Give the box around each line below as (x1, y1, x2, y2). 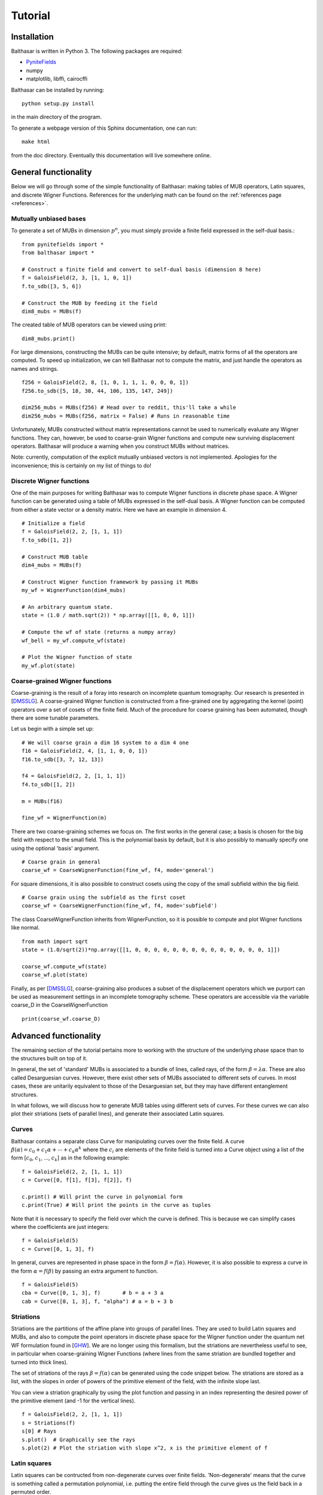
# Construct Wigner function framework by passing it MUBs (22, 578, 199, 585)
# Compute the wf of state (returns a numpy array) (22, 628, 176, 636)
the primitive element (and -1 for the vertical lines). (11, 1397, 136, 1405)
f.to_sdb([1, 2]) (22, 536, 72, 544)
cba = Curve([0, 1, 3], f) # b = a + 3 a (22, 1289, 164, 1296)
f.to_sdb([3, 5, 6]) (22, 283, 82, 289)
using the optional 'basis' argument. (11, 844, 100, 852)
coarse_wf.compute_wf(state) (22, 963, 107, 970)
